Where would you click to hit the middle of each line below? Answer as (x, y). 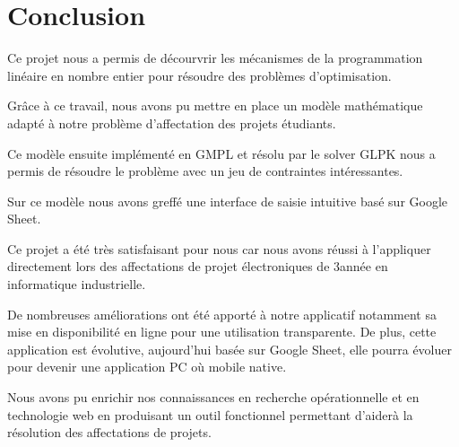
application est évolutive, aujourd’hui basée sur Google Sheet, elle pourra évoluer (230, 349)
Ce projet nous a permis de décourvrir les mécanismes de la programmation (215, 58)
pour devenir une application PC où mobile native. (147, 367)
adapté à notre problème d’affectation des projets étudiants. (172, 123)
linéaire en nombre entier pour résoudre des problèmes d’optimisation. (199, 75)
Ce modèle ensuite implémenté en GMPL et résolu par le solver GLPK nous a (221, 153)
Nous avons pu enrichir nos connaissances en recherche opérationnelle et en (213, 397)
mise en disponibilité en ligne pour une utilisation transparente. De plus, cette (222, 332)
